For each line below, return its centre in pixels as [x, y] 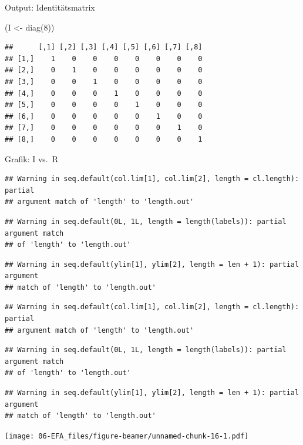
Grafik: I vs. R [32, 158]
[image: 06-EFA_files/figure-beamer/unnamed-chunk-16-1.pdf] [127, 436]
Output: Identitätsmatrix [50, 7]
